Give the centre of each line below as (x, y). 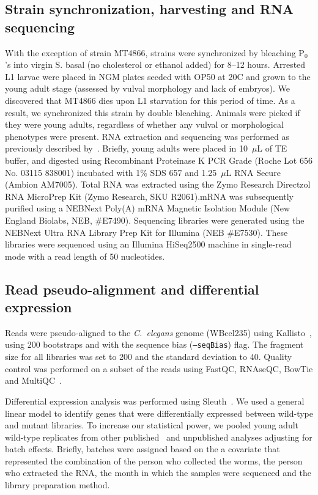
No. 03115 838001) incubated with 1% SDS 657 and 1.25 (111, 172)
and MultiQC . (33, 380)
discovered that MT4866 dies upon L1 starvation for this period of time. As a (150, 100)
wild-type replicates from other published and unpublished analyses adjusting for (159, 437)
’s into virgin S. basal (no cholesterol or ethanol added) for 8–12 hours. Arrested (155, 64)
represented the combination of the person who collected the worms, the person (154, 460)
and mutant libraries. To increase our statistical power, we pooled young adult (152, 425)
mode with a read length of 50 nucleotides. (85, 256)
